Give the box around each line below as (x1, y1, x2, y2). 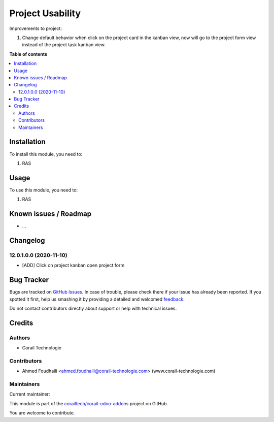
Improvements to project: (9, 25, 62, 31)
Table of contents (9, 51, 48, 57)
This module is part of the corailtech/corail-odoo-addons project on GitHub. (9, 400, 168, 406)
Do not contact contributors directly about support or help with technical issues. (9, 305, 177, 311)
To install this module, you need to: (9, 151, 83, 157)
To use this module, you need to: (9, 187, 78, 193)
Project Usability (9, 8, 81, 19)
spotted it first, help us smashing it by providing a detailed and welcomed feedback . (9, 296, 185, 302)
